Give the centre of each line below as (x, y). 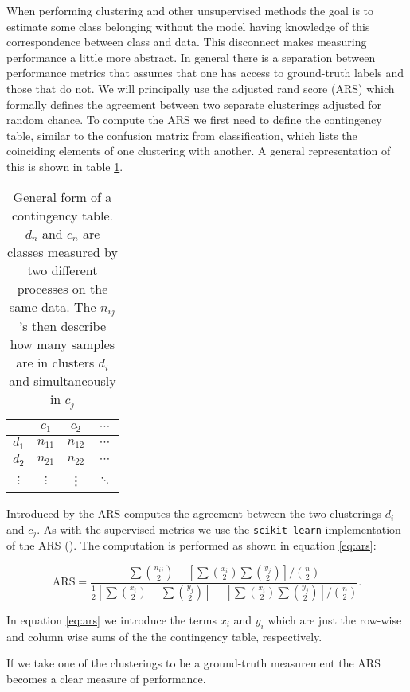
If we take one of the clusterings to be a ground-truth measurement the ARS (193, 663)
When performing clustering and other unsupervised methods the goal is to (190, 10)
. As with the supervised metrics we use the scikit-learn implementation (219, 529)
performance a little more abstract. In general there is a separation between (191, 57)
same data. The (53, 306)
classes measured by (62, 251)
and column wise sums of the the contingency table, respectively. (164, 636)
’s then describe (62, 326)
